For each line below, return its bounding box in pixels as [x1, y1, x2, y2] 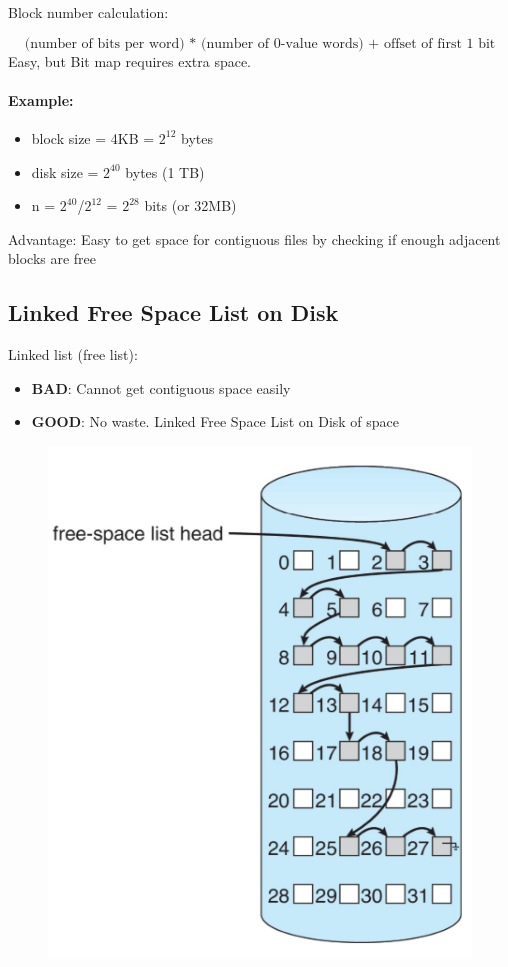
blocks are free [8, 248, 97, 269]
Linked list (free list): [8, 344, 138, 365]
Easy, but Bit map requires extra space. [8, 50, 252, 71]
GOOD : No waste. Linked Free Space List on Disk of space [31, 411, 400, 432]
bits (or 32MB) [144, 195, 237, 216]
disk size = [31, 161, 99, 182]
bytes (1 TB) [125, 161, 205, 182]
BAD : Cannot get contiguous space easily [31, 377, 291, 398]
